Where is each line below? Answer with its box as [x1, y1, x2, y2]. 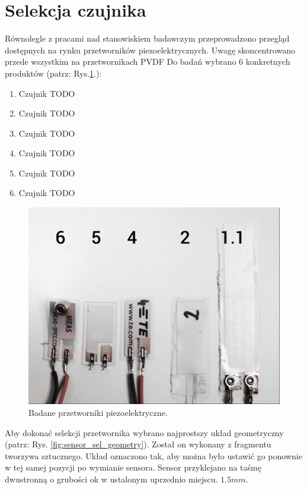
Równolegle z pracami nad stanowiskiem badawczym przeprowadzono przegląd [5, 32, 290, 45]
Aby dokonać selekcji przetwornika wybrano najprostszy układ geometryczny [5, 426, 284, 438]
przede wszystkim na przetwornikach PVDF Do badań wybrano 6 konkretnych [5, 55, 290, 68]
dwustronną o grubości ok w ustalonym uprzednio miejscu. [5, 472, 218, 485]
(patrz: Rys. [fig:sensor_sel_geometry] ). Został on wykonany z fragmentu [5, 438, 271, 450]
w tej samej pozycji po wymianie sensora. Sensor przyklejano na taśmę [5, 461, 261, 474]
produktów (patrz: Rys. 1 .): [5, 67, 102, 79]
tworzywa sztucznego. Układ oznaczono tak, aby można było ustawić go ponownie [5, 449, 302, 462]
